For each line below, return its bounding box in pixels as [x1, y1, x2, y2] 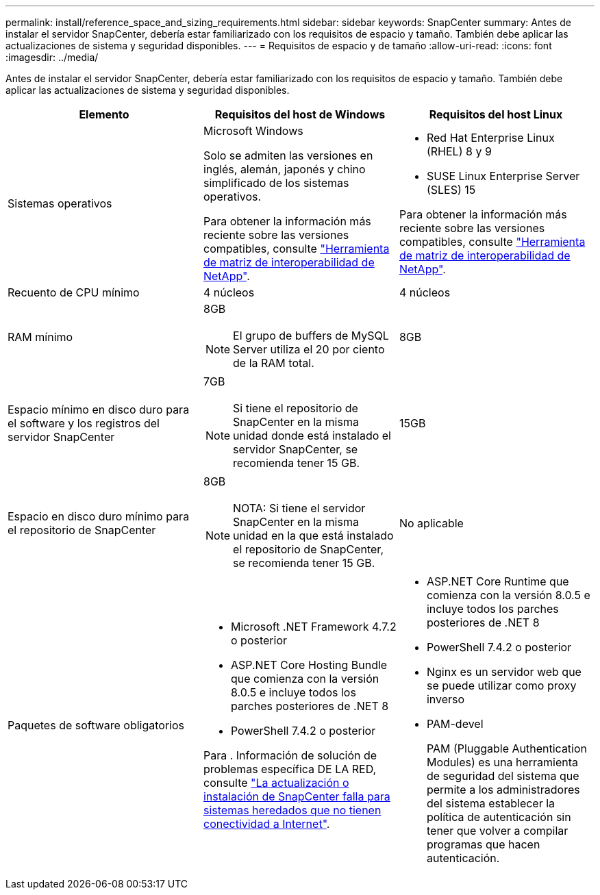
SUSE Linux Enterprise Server [426, 169, 580, 183]
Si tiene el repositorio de [233, 401, 358, 415]
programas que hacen [426, 837, 540, 851]
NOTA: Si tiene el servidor [233, 501, 366, 515]
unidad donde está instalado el [233, 429, 391, 442]
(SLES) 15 [426, 183, 476, 197]
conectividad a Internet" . [203, 817, 330, 831]
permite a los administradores [426, 783, 580, 796]
